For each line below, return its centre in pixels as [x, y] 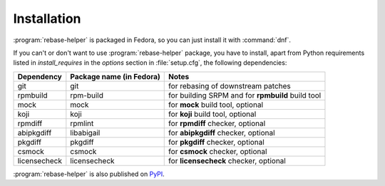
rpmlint [82, 123]
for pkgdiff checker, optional [217, 142]
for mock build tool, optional [216, 105]
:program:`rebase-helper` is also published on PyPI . [89, 174]
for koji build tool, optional [212, 114]
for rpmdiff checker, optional [217, 123]
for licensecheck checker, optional [227, 160]
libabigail [85, 133]
